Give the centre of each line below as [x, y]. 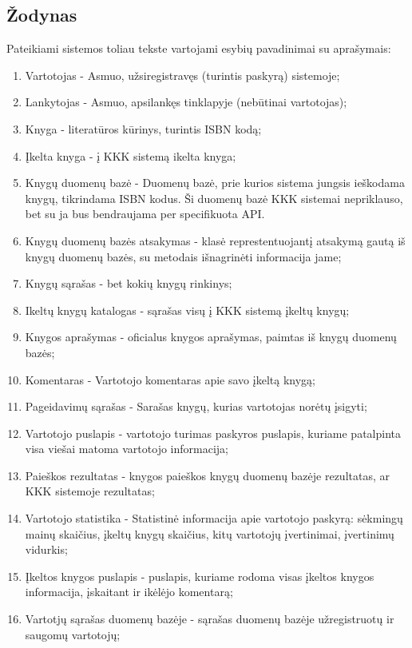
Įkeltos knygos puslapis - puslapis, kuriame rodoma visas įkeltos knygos [200, 576]
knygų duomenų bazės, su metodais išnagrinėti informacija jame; [183, 256]
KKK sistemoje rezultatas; [90, 491]
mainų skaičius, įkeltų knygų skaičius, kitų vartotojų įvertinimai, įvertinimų [210, 533]
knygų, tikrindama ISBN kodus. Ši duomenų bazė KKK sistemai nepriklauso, [214, 198]
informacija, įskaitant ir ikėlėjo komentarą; [129, 592]
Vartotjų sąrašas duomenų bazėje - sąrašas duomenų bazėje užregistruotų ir [210, 619]
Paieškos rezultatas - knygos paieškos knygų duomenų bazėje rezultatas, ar [207, 475]
